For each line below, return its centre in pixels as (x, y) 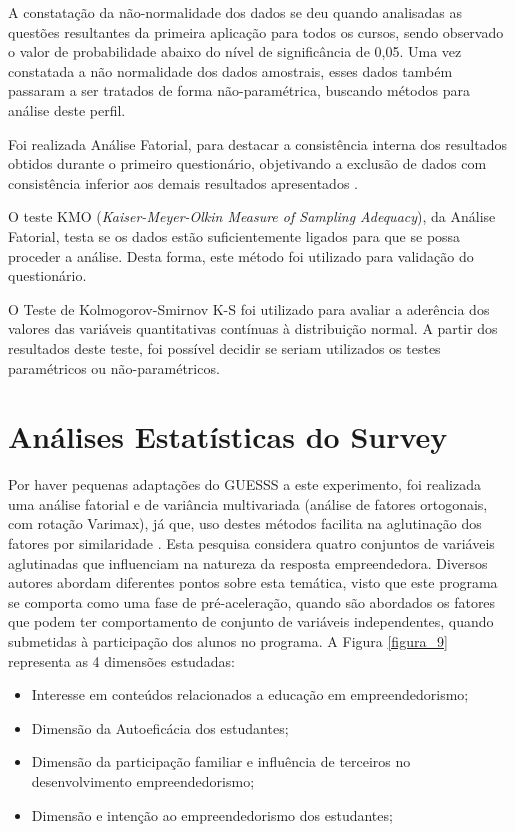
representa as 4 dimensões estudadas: (121, 660)
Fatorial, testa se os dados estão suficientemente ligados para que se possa (234, 235)
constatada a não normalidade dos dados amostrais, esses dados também (230, 70)
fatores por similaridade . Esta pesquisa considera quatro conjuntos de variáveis (251, 543)
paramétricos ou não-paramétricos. (114, 367)
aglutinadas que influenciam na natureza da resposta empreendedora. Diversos (248, 562)
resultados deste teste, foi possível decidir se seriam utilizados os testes (224, 347)
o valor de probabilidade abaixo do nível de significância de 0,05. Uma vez (235, 51)
